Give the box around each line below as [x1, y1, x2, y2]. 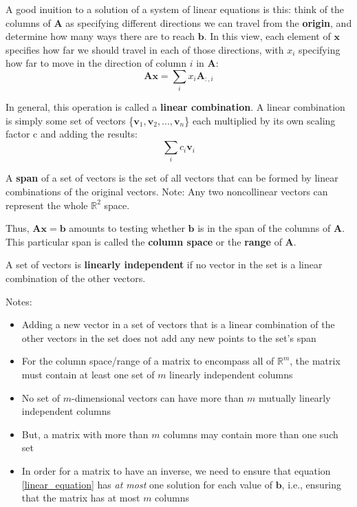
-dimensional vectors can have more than [72, 390, 244, 404]
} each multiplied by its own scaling [184, 113, 336, 127]
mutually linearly [258, 390, 331, 404]
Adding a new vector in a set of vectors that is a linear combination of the [21, 317, 335, 332]
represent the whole [6, 197, 88, 212]
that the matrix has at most [21, 490, 140, 505]
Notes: [6, 294, 32, 308]
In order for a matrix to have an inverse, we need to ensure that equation [21, 463, 331, 477]
